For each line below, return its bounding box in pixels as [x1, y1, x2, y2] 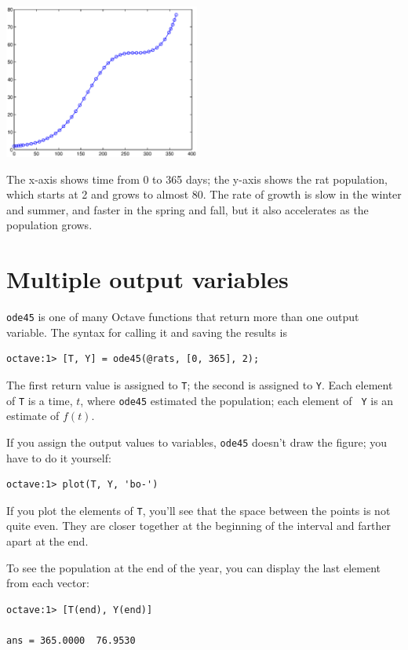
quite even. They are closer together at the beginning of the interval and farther [6, 517, 391, 534]
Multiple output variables [6, 263, 289, 295]
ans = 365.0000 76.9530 [6, 634, 136, 646]
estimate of [6, 407, 60, 424]
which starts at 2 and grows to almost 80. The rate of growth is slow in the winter [6, 186, 402, 203]
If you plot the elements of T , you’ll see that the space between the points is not [6, 502, 391, 518]
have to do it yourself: [6, 449, 111, 466]
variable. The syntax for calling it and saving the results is [6, 323, 287, 340]
